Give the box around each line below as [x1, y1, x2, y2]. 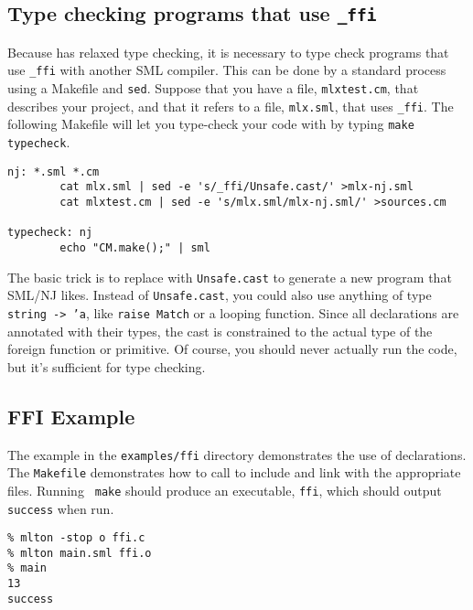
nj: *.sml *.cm [7, 165, 100, 178]
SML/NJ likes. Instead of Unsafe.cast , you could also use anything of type [7, 285, 432, 305]
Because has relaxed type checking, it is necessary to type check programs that [7, 42, 449, 61]
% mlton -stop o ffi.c [7, 531, 145, 545]
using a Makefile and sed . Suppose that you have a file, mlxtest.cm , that [7, 79, 419, 98]
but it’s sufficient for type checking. [7, 357, 206, 376]
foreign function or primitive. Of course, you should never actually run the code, [7, 339, 457, 359]
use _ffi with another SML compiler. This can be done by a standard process [7, 60, 446, 80]
